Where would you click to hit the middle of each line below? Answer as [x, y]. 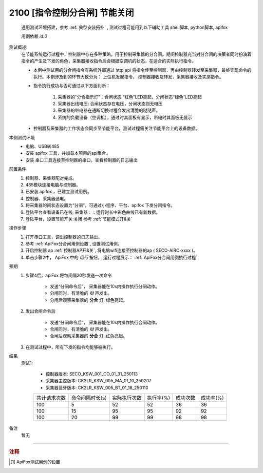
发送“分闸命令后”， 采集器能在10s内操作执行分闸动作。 [105, 287]
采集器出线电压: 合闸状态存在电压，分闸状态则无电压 [110, 104]
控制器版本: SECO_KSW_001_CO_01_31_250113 [92, 374]
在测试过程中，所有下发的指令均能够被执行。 [70, 347]
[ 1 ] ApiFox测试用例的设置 [35, 462]
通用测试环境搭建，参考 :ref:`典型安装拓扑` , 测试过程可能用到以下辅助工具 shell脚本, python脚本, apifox [125, 27]
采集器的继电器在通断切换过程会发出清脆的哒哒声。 [109, 110]
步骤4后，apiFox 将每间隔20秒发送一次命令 [69, 275]
